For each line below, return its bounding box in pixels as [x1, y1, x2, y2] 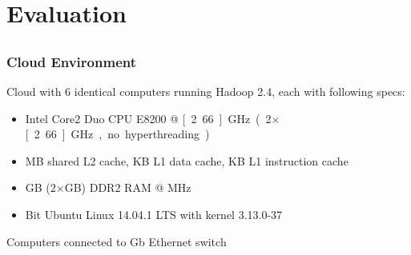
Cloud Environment [6, 51, 136, 71]
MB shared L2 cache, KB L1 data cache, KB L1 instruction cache [25, 152, 349, 169]
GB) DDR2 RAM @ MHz [64, 179, 191, 196]
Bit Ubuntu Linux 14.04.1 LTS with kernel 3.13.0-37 [25, 206, 283, 223]
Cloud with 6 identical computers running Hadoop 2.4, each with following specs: [6, 83, 405, 100]
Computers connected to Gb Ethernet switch [6, 233, 227, 249]
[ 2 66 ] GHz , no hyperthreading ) [25, 126, 210, 142]
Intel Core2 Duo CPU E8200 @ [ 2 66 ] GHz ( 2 [25, 110, 272, 126]
